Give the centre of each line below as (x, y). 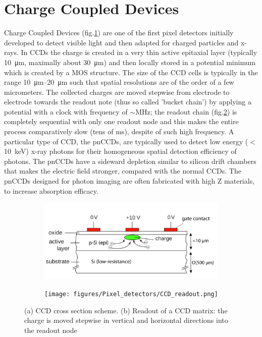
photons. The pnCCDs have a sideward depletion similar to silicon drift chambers (130, 161)
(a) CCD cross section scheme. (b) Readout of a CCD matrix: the (126, 310)
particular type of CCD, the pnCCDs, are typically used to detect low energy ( (126, 141)
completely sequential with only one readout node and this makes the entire (121, 121)
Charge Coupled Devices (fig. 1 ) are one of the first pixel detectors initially (119, 33)
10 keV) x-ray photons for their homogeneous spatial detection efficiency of (120, 151)
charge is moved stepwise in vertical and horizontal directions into (126, 320)
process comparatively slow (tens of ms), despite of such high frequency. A (119, 131)
